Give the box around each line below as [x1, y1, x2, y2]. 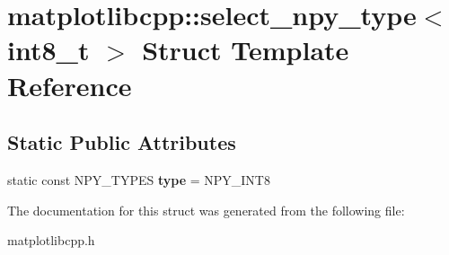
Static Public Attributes [7, 128, 236, 156]
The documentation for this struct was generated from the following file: [7, 200, 405, 219]
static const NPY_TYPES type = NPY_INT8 [7, 170, 270, 189]
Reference [7, 66, 132, 103]
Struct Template [142, 31, 349, 68]
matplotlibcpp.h [7, 231, 95, 250]
